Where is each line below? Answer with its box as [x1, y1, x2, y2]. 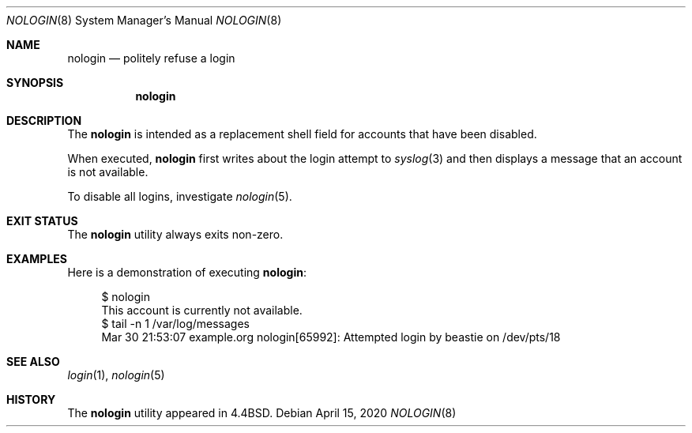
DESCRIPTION [6, 114, 82, 127]
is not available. [67, 165, 149, 179]
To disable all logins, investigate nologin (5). [67, 190, 292, 203]
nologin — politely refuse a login [67, 51, 235, 65]
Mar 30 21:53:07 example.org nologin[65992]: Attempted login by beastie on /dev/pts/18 [101, 330, 561, 344]
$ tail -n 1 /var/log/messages [101, 317, 250, 330]
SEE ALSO [6, 355, 60, 368]
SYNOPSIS [6, 76, 64, 89]
